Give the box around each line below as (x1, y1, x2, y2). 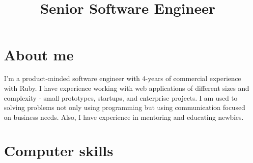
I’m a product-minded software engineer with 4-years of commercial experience (4, 73, 241, 83)
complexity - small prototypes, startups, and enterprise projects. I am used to (4, 92, 238, 103)
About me (4, 45, 74, 65)
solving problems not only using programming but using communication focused (4, 102, 245, 112)
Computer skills (4, 140, 113, 161)
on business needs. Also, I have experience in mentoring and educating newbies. (4, 111, 244, 122)
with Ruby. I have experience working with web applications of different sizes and (4, 82, 250, 93)
